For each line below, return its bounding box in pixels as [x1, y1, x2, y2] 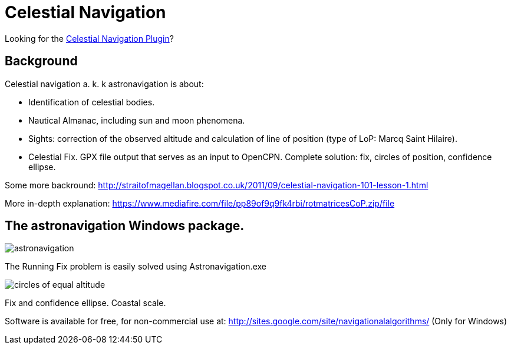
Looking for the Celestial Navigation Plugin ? [5, 33, 174, 44]
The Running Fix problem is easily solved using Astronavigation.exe [5, 261, 266, 272]
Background [5, 54, 78, 69]
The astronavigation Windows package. [5, 218, 245, 234]
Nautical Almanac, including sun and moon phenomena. [28, 115, 245, 125]
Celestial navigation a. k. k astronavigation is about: [5, 78, 204, 89]
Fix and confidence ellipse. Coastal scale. [5, 298, 166, 308]
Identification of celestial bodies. [28, 97, 155, 107]
